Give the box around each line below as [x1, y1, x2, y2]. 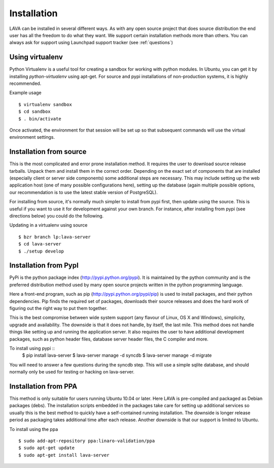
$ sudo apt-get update [18, 445, 75, 451]
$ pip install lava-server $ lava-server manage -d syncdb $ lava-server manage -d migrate [22, 352, 212, 358]
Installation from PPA [9, 382, 78, 391]
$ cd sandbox [18, 109, 51, 114]
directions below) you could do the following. [9, 213, 104, 219]
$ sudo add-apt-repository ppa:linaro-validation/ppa [18, 438, 155, 444]
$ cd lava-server [18, 241, 61, 247]
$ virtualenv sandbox [18, 102, 72, 107]
